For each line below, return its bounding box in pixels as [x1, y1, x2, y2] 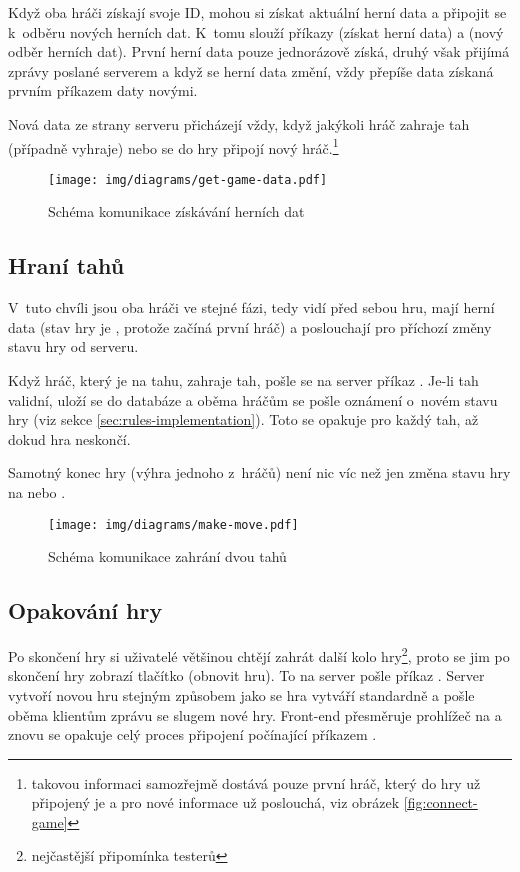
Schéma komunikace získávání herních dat [48, 201, 305, 222]
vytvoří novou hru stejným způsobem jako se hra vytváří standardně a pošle [8, 684, 475, 705]
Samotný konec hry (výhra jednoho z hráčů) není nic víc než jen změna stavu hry [8, 462, 511, 483]
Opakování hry [8, 595, 163, 626]
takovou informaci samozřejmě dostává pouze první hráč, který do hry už [31, 772, 481, 793]
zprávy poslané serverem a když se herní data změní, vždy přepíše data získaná [8, 60, 494, 81]
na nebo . [8, 482, 66, 503]
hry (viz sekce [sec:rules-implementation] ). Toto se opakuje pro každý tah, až [8, 409, 479, 430]
